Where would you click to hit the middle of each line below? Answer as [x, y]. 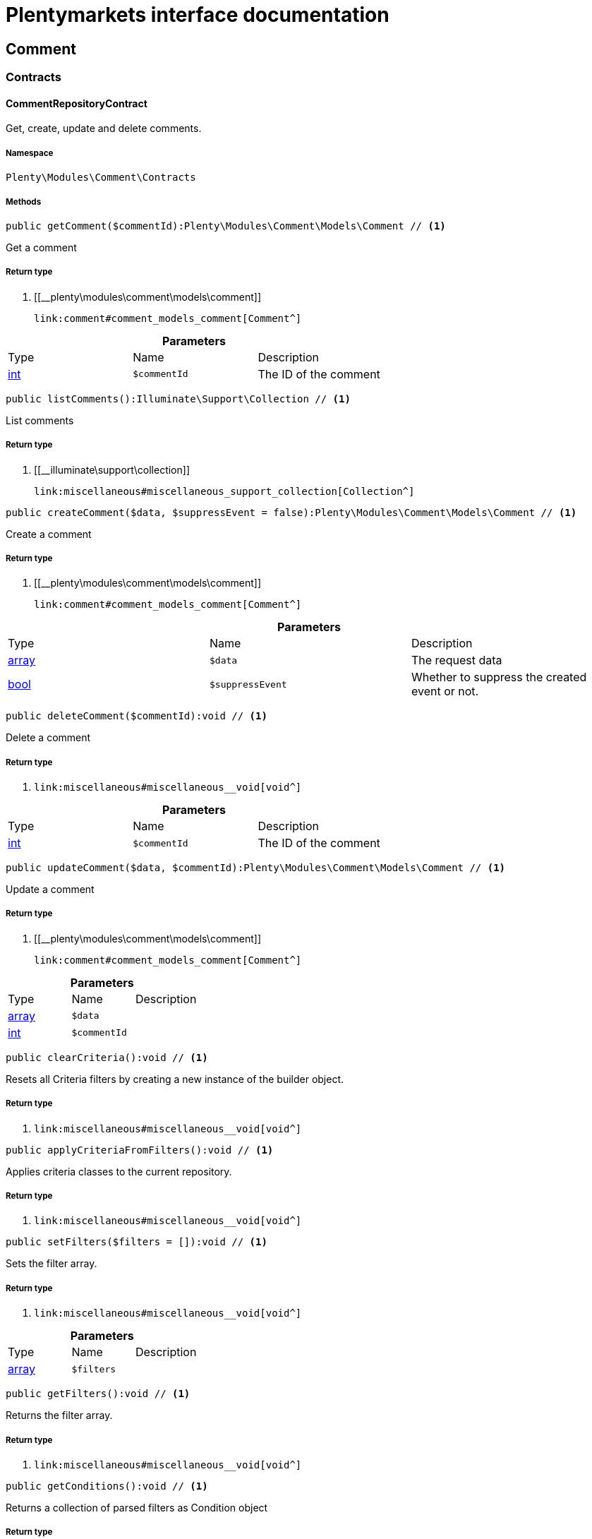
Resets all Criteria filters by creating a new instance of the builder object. [175, 1079]
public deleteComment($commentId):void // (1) [137, 716]
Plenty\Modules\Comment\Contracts [101, 178]
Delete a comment [48, 738]
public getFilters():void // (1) [98, 1394]
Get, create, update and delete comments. [104, 128]
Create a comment [49, 534]
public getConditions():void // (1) [107, 1486]
